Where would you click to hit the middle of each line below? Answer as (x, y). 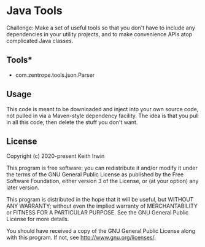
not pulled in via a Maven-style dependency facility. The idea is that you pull (102, 116)
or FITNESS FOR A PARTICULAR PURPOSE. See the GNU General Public (98, 213)
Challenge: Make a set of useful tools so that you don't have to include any (101, 28)
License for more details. (38, 219)
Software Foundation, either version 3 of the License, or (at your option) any (102, 181)
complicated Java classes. (40, 41)
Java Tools (34, 11)
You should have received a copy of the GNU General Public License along (101, 231)
